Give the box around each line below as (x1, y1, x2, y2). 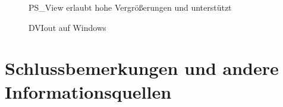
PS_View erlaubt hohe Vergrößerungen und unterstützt (29, 1, 232, 13)
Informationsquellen (5, 79, 172, 103)
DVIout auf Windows (29, 21, 106, 33)
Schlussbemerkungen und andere (5, 56, 279, 80)
